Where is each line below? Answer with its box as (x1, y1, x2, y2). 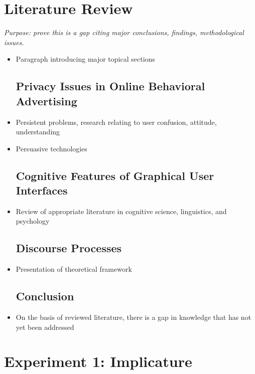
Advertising (16, 93, 77, 108)
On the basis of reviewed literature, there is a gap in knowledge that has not (16, 312, 251, 322)
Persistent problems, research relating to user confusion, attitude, (16, 116, 217, 127)
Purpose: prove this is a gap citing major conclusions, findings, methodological (4, 27, 244, 38)
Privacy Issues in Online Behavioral (16, 78, 205, 94)
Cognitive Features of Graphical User (16, 167, 214, 183)
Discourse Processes (16, 240, 122, 256)
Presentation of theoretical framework (16, 264, 132, 274)
